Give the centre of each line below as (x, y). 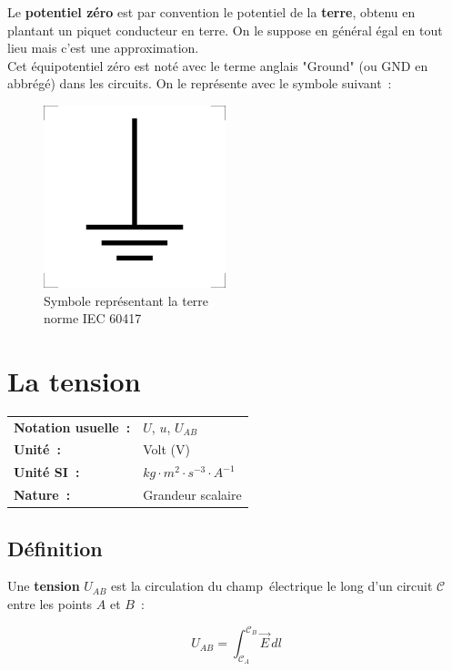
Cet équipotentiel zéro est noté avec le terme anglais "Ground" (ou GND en (218, 65)
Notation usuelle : (72, 427)
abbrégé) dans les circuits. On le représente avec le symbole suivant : (200, 83)
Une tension (44, 586)
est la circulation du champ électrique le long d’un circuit (272, 586)
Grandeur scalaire (192, 495)
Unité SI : (47, 472)
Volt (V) (167, 449)
